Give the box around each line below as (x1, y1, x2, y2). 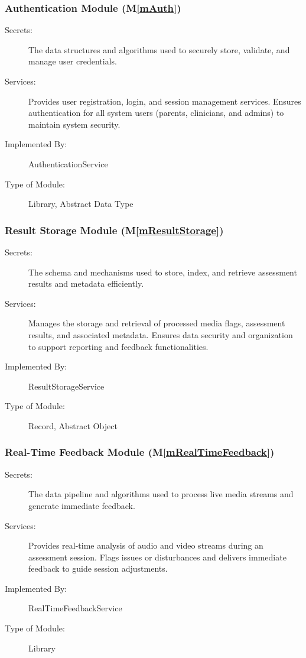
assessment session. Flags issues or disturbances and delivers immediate (28, 550, 287, 563)
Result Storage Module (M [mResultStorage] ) (5, 222, 224, 237)
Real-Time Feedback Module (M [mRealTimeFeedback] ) (5, 445, 275, 459)
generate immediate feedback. (28, 499, 135, 511)
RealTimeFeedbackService (28, 602, 122, 614)
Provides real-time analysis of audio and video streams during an (28, 539, 263, 552)
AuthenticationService (28, 157, 108, 170)
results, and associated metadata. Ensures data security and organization (28, 328, 293, 341)
